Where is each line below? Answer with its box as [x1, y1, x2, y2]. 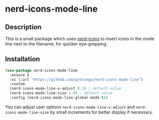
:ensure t [9, 72, 29, 78]
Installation [5, 55, 40, 63]
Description [5, 23, 42, 31]
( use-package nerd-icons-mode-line [5, 68, 78, 73]
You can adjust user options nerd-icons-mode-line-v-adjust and [5, 104, 135, 110]
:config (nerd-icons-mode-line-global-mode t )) [9, 95, 109, 100]
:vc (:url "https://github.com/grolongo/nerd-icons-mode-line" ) [9, 77, 143, 82]
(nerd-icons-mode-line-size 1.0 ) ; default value [9, 91, 113, 96]
